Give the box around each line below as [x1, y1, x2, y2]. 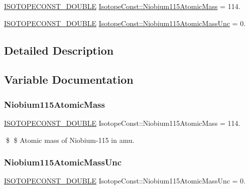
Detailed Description [4, 42, 114, 58]
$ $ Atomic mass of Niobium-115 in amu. [6, 134, 135, 145]
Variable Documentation [4, 72, 134, 87]
